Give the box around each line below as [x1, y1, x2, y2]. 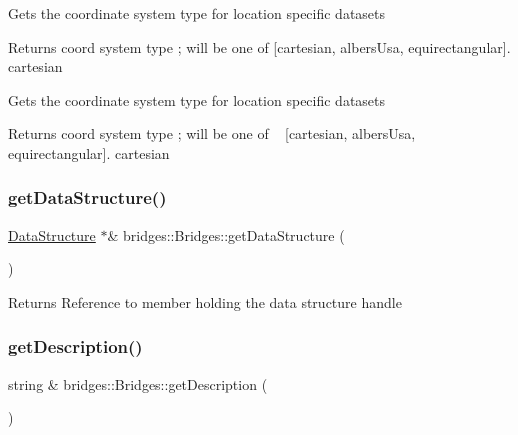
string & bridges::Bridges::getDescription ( [8, 373, 268, 394]
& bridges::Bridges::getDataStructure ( [107, 224, 345, 245]
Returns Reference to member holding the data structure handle [8, 291, 402, 312]
